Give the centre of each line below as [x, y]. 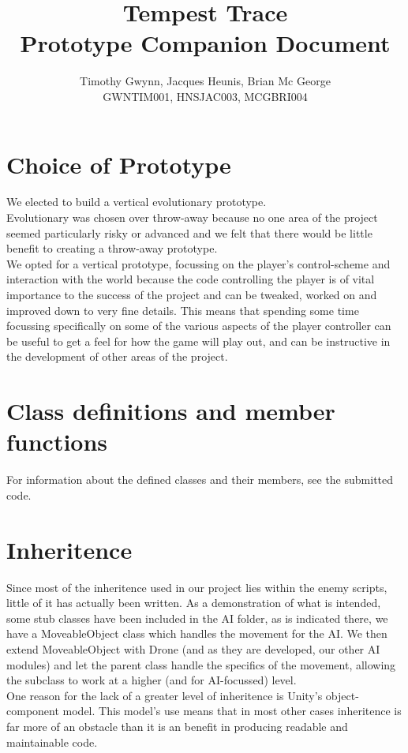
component [33, 711]
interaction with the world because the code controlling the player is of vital [191, 279]
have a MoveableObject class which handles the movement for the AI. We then [197, 633]
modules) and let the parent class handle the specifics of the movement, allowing [201, 664]
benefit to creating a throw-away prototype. [112, 248]
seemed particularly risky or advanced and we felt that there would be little [189, 232]
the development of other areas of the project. [117, 356]
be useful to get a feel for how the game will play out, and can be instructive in [198, 341]
